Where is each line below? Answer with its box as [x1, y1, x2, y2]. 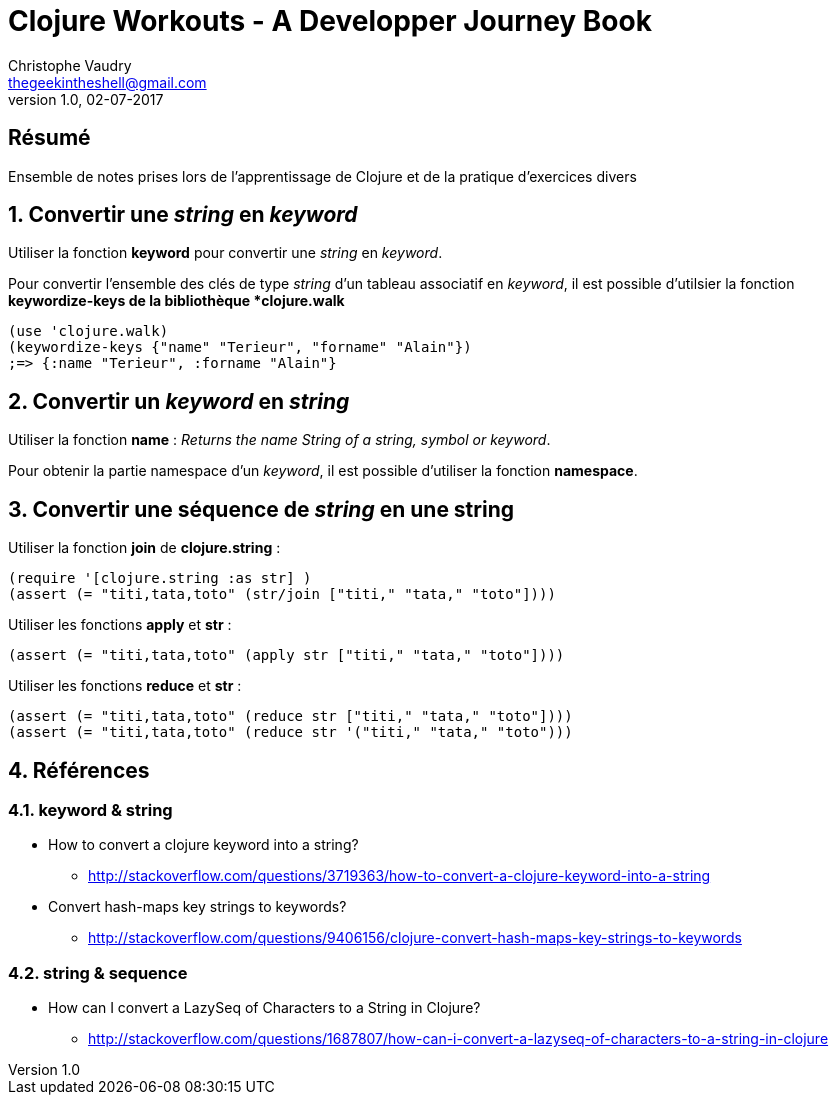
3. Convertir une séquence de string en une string [8, 496, 514, 522]
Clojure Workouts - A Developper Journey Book [8, 4, 652, 38]
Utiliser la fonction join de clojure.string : [8, 539, 281, 557]
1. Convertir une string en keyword [8, 202, 358, 228]
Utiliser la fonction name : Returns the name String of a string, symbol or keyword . [8, 431, 551, 449]
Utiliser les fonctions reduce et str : [8, 677, 242, 695]
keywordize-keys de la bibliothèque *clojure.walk [8, 292, 345, 310]
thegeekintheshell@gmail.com [8, 73, 207, 91]
